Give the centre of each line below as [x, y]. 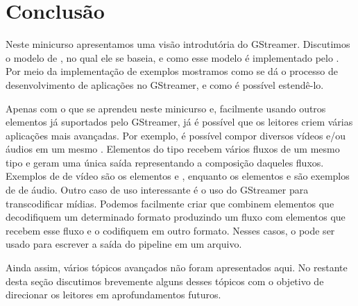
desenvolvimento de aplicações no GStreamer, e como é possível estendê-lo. [165, 84]
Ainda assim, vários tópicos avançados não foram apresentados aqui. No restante [177, 267]
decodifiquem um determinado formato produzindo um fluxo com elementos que [176, 217]
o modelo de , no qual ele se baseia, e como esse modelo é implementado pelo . [172, 57]
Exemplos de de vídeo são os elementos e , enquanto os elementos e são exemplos [178, 176]
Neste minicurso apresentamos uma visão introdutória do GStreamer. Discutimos [178, 44]
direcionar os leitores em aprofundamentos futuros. [113, 295]
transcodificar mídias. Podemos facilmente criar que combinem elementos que [170, 203]
